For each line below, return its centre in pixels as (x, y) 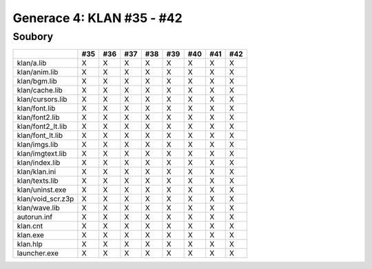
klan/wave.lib (38, 208)
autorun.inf (35, 217)
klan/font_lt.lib (40, 136)
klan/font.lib (36, 108)
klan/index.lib (39, 163)
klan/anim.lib (38, 72)
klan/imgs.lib (38, 145)
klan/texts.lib (38, 181)
